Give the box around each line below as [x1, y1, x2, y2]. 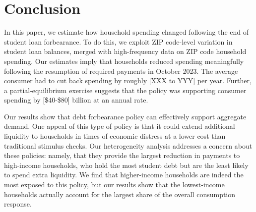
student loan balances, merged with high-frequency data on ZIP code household [4, 46, 247, 56]
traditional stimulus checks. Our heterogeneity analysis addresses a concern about [4, 140, 253, 151]
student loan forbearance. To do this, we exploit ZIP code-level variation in [4, 36, 233, 47]
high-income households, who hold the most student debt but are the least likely [4, 159, 249, 170]
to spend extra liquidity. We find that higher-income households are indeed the [4, 169, 244, 180]
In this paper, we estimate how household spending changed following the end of [4, 27, 249, 37]
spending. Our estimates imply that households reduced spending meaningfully [4, 55, 244, 66]
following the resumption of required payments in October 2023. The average [4, 65, 238, 76]
